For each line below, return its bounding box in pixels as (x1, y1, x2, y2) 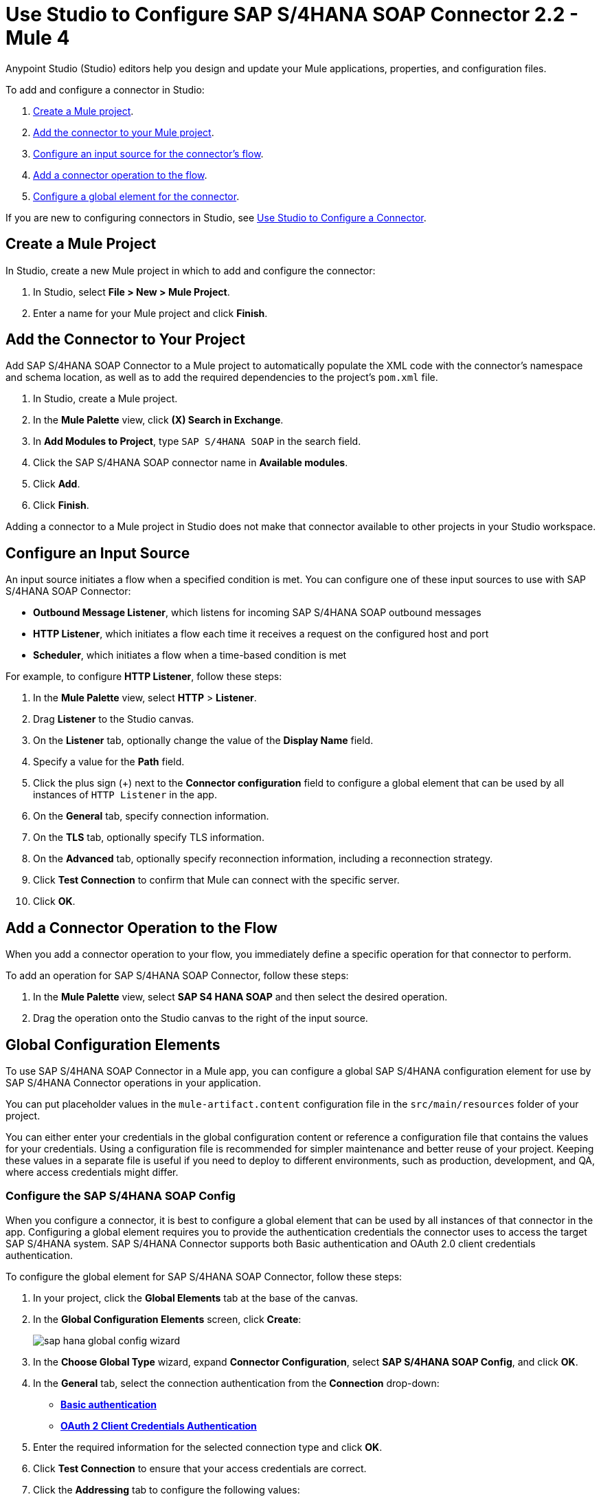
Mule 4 (5, 26, 70, 50)
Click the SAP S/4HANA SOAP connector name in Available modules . (33, 457, 348, 469)
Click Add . (33, 478, 80, 490)
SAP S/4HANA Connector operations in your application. (5, 1076, 261, 1088)
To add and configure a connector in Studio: (5, 83, 205, 96)
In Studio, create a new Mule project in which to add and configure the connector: (5, 264, 376, 276)
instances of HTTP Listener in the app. (33, 789, 217, 801)
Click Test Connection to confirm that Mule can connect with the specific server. (33, 874, 400, 886)
